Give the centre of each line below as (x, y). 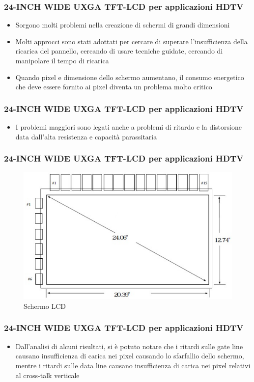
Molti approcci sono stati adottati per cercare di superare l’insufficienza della (131, 41)
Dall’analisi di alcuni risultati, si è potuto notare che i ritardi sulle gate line (129, 346)
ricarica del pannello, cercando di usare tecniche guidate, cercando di (119, 51)
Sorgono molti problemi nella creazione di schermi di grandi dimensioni (123, 25)
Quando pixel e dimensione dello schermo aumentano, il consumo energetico (130, 77)
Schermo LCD (45, 306)
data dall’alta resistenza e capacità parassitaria (86, 136)
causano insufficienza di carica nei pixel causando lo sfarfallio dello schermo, (130, 356)
